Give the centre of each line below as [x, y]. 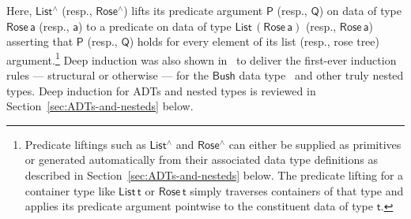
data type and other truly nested [321, 75]
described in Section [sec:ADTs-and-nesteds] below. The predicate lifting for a [214, 175]
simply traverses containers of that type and [297, 190]
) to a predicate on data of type [155, 26]
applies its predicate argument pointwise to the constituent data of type [199, 206]
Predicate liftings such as [85, 144]
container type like [70, 190]
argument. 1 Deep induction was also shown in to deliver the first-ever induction [202, 58]
